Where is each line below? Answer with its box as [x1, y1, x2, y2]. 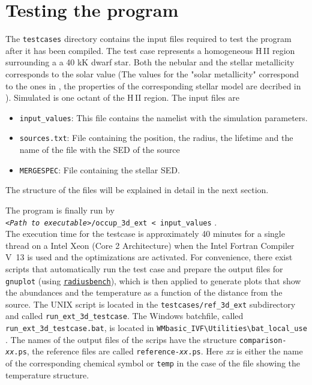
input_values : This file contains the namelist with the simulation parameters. [19, 111, 308, 124]
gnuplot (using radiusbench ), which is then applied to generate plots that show [5, 274, 301, 287]
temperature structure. [5, 368, 89, 381]
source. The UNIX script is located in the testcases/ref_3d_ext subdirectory [5, 297, 296, 310]
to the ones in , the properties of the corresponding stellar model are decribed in [5, 79, 301, 92]
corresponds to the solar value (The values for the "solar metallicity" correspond [5, 67, 299, 80]
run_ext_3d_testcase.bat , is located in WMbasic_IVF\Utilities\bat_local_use [5, 321, 307, 334]
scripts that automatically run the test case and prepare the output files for [5, 262, 283, 275]
